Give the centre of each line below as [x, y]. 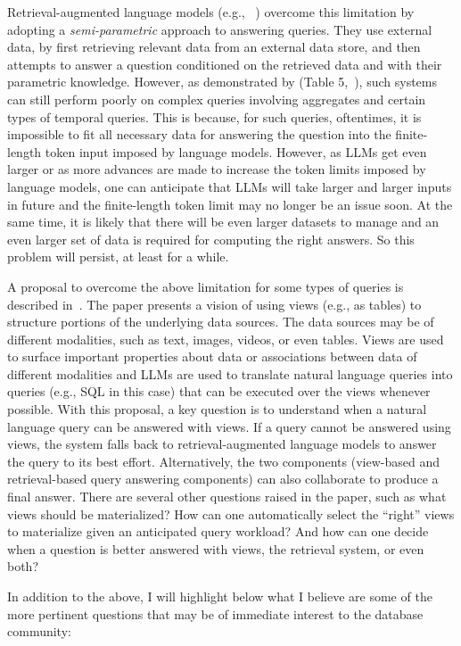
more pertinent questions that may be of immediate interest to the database [215, 613]
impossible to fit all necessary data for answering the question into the [199, 134]
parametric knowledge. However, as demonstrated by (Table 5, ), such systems [222, 82]
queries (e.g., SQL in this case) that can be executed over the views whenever [219, 391]
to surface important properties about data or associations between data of [212, 356]
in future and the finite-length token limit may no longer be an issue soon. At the [230, 204]
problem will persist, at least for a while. [118, 257]
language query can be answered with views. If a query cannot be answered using [229, 426]
